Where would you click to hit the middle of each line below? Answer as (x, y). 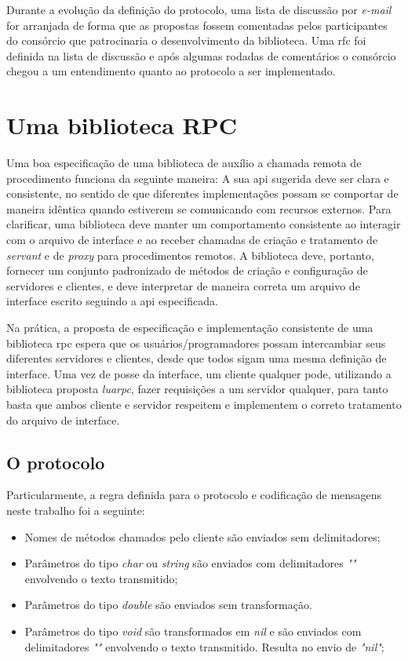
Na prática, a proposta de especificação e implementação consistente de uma (190, 328)
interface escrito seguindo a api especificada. (112, 301)
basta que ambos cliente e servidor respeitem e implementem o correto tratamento (204, 404)
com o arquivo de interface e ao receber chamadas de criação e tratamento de (192, 240)
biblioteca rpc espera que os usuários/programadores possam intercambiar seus (196, 343)
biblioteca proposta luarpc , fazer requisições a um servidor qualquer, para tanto (197, 389)
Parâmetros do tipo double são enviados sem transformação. (168, 605)
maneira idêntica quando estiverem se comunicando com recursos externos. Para (199, 208)
